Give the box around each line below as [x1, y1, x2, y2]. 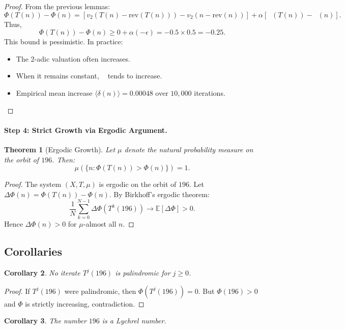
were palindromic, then [64, 285, 136, 296]
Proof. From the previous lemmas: [4, 1, 110, 11]
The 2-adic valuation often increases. [16, 53, 130, 64]
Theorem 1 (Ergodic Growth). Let [4, 144, 116, 154]
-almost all [83, 218, 117, 229]
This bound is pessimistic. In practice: [4, 36, 123, 47]
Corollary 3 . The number [4, 315, 87, 326]
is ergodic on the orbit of [99, 179, 177, 189]
